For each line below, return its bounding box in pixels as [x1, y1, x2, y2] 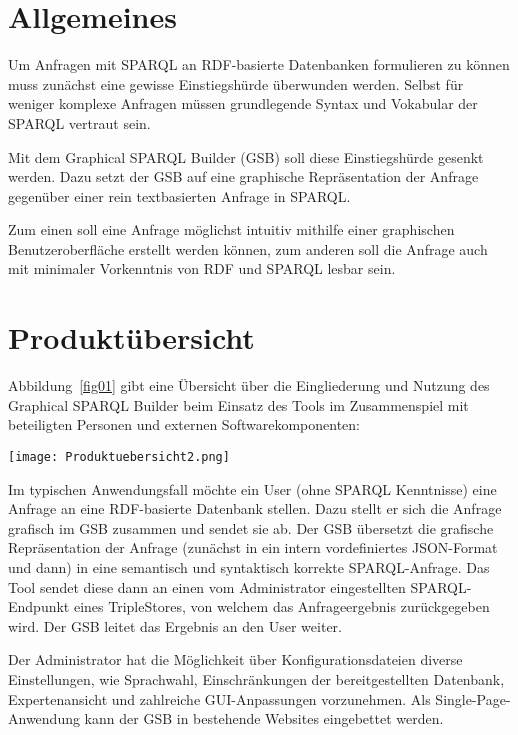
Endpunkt [8, 596, 70, 617]
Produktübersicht [8, 317, 255, 358]
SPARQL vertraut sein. [8, 112, 151, 133]
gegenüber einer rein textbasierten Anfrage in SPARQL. [8, 185, 351, 206]
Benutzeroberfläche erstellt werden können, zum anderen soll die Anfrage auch [8, 238, 488, 259]
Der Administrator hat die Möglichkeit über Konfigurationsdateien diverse [8, 649, 463, 670]
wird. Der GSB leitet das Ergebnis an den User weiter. [8, 615, 342, 636]
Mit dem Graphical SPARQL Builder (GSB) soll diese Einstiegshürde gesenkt [8, 146, 484, 167]
